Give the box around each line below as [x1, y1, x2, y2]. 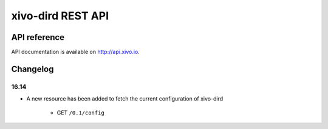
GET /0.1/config [56, 109, 104, 116]
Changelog [11, 64, 54, 74]
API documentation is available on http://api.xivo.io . [11, 48, 140, 56]
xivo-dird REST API [11, 9, 109, 22]
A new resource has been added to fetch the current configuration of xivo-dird [26, 95, 224, 102]
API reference [11, 32, 65, 42]
